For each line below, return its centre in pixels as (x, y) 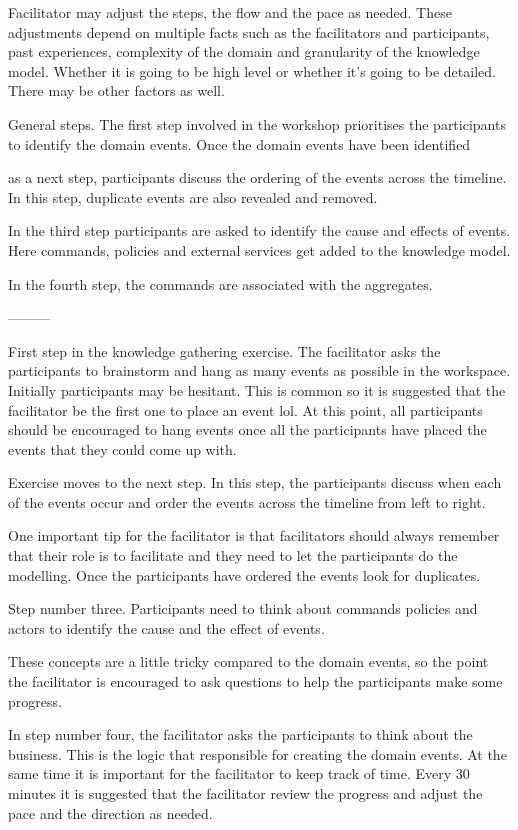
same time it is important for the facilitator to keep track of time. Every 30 (239, 773)
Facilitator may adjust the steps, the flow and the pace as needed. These (230, 12)
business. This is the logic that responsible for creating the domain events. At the (257, 753)
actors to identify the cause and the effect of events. (166, 627)
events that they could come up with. (122, 448)
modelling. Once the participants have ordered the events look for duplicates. (244, 574)
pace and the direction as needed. (110, 812)
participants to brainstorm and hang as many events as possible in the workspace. (259, 370)
